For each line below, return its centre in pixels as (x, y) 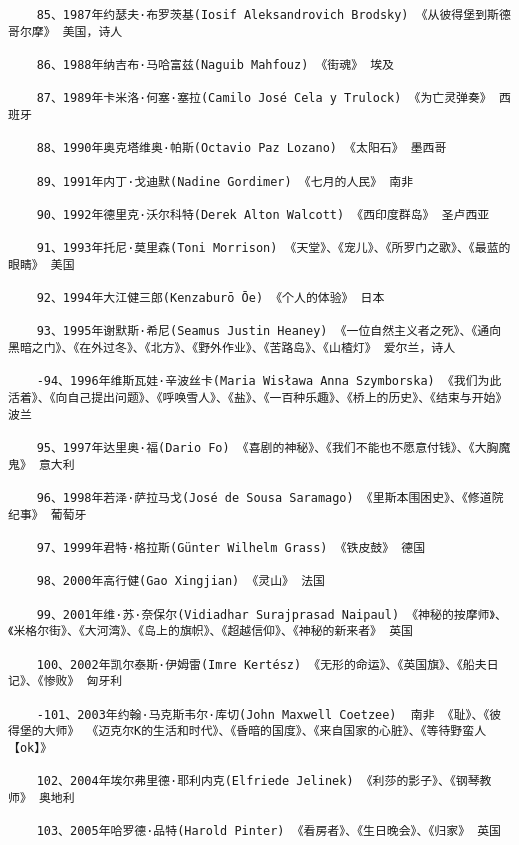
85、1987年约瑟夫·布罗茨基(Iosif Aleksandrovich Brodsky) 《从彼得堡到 (262, 15)
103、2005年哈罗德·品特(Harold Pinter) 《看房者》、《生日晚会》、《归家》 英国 (268, 831)
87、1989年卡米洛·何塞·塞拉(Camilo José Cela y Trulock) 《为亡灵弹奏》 (264, 98)
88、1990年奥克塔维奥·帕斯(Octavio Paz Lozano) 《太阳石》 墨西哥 (241, 148)
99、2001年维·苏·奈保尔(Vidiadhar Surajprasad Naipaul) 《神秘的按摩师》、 (271, 614)
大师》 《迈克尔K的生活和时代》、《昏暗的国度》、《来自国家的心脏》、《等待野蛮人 (265, 731)
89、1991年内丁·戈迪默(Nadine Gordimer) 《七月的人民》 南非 (225, 181)
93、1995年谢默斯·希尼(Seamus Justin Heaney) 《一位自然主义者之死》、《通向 (269, 331)
